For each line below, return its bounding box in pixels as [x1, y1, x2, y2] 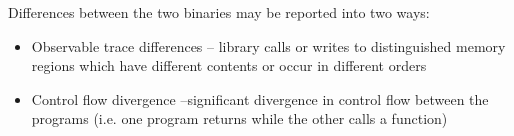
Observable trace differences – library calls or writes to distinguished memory [31, 35, 506, 56]
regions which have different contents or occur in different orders [31, 55, 427, 76]
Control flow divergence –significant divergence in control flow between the [31, 88, 489, 109]
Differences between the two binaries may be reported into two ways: [8, 2, 430, 22]
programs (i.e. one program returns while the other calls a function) [31, 108, 448, 129]
